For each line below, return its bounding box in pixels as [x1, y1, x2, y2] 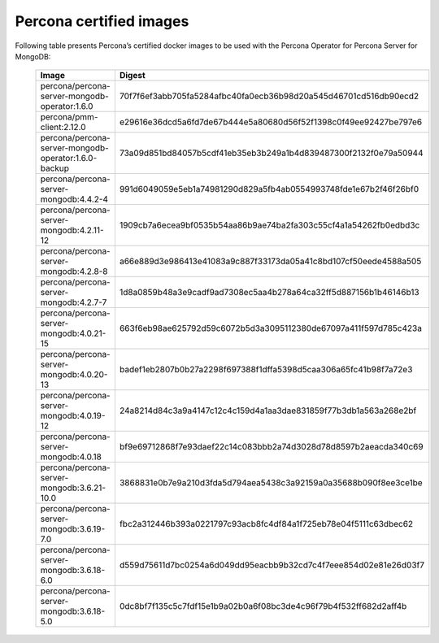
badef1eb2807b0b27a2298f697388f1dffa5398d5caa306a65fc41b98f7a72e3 [119, 364, 413, 376]
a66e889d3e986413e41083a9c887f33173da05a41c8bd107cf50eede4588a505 [119, 256, 422, 267]
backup [40, 163, 69, 174]
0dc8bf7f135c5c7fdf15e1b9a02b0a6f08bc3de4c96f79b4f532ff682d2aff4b [119, 601, 407, 612]
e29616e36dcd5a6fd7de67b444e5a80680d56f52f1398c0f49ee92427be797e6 [119, 116, 423, 128]
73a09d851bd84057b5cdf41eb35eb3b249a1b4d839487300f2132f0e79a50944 [119, 147, 424, 159]
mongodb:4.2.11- [40, 224, 105, 236]
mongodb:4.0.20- [40, 369, 108, 380]
